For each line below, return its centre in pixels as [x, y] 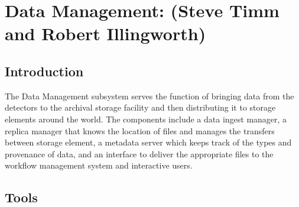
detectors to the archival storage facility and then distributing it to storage [140, 107]
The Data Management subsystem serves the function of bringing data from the [149, 96]
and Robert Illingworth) [105, 33]
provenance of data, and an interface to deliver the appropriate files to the [139, 153]
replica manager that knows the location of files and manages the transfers [140, 130]
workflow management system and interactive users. [99, 165]
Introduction [44, 71]
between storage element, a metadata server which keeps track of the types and [148, 142]
